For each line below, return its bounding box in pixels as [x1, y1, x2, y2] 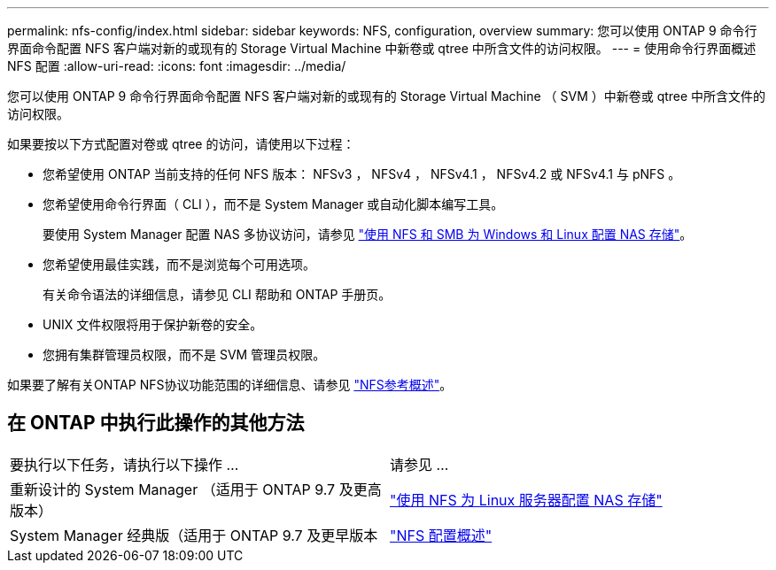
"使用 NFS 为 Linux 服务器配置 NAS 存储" [390, 490, 663, 509]
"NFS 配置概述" [390, 526, 493, 544]
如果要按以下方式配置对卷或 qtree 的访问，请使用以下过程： [7, 136, 355, 151]
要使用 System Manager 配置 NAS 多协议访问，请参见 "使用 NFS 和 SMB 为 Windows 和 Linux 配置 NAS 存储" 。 [43, 227, 693, 242]
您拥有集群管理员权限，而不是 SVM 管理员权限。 [43, 347, 326, 362]
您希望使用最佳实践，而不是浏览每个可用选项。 [43, 257, 315, 272]
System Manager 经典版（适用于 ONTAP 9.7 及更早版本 [10, 526, 378, 544]
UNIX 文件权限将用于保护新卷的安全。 [43, 317, 263, 332]
